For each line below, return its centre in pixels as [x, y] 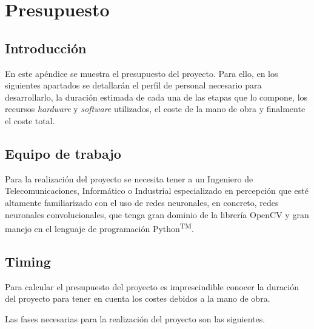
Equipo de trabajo [63, 153]
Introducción [46, 48]
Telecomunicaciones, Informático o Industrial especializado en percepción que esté [157, 191]
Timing [28, 261]
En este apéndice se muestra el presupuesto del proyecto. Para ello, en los [142, 73]
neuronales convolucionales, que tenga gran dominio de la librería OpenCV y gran [157, 214]
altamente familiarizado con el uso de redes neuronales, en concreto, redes [142, 202]
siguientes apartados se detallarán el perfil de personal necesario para [133, 85]
